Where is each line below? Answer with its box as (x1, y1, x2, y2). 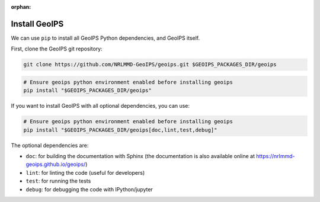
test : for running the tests (25, 178, 91, 185)
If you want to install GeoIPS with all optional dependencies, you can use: (11, 102, 190, 110)
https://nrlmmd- (255, 152, 295, 159)
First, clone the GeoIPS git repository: (11, 45, 103, 53)
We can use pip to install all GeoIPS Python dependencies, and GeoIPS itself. (11, 34, 200, 41)
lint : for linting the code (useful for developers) (25, 169, 145, 176)
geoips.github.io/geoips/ (25, 161, 86, 168)
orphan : (11, 4, 31, 10)
